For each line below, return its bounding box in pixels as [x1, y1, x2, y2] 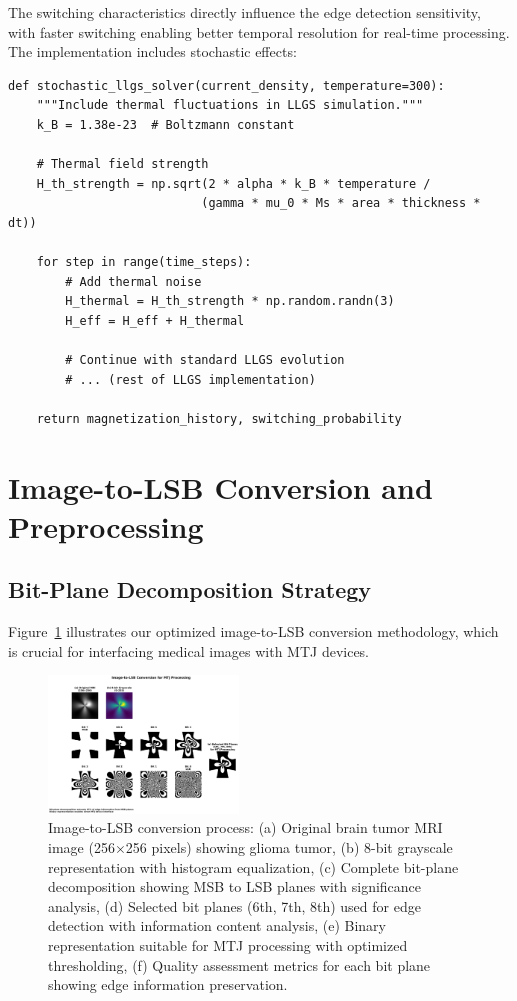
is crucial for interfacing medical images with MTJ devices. [8, 640, 370, 661]
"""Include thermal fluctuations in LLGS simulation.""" [36, 98, 424, 113]
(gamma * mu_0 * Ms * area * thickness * [201, 196, 481, 211]
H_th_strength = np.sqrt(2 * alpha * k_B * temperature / [36, 176, 431, 191]
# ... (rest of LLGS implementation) [65, 372, 316, 387]
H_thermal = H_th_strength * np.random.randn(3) [65, 294, 395, 309]
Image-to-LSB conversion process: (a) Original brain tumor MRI [48, 817, 443, 838]
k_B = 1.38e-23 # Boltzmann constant [36, 117, 295, 132]
